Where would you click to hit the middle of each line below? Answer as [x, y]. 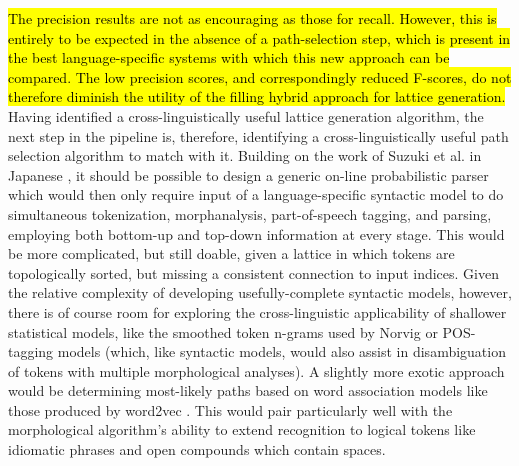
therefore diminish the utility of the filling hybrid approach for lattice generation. [257, 96]
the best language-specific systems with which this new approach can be [229, 57]
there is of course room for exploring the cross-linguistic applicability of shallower [257, 311]
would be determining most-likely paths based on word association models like [248, 390]
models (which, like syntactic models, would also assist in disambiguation [281, 351]
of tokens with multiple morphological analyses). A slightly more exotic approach [256, 370]
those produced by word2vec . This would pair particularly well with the [230, 409]
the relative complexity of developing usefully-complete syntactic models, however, [260, 292]
